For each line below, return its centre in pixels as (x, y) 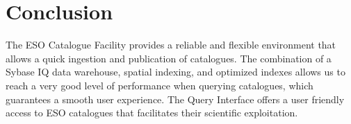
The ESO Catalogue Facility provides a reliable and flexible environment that (171, 45)
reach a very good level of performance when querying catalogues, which (160, 85)
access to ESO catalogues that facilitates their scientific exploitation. (152, 113)
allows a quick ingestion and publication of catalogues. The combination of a (169, 58)
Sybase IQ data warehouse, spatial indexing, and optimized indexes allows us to (175, 72)
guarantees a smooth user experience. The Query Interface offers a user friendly (175, 99)
